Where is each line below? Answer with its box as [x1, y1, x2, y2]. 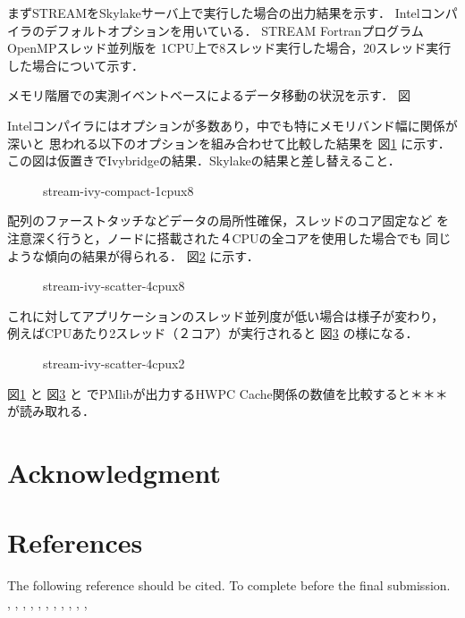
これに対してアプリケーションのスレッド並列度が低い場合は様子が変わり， [7, 306, 444, 325]
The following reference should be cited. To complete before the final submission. [7, 576, 451, 595]
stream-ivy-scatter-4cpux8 [43, 276, 185, 295]
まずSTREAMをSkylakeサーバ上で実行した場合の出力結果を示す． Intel [7, 4, 420, 21]
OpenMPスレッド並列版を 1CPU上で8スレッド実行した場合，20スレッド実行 [7, 38, 452, 57]
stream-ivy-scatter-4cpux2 [43, 353, 185, 372]
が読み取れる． [7, 402, 95, 420]
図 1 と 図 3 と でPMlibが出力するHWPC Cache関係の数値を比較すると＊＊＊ [7, 384, 448, 402]
